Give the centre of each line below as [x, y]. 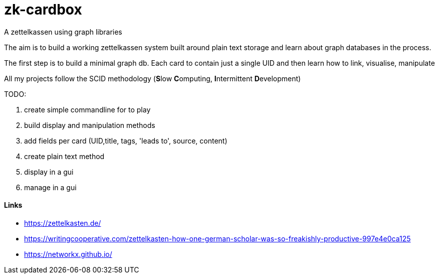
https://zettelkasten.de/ [63, 223]
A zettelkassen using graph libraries [63, 32]
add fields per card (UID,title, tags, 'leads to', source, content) [126, 141]
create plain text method [64, 156]
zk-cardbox [43, 10]
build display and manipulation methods [90, 125]
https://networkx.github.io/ [68, 254]
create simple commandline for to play [87, 109]
